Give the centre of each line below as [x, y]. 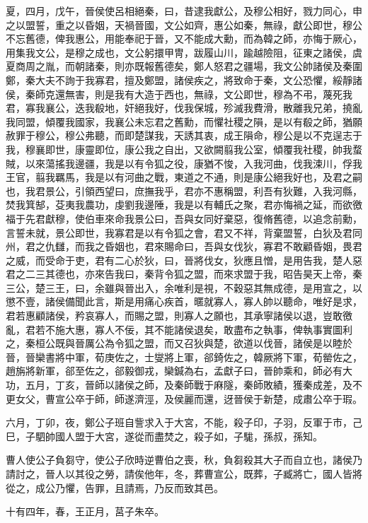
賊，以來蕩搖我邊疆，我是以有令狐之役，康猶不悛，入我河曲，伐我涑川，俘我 [184, 163]
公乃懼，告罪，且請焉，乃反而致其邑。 [134, 487]
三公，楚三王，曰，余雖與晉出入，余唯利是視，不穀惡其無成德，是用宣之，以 [184, 287]
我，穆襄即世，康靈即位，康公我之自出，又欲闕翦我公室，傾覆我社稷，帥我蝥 [184, 149]
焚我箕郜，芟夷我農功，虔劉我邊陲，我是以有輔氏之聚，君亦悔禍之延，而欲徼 [184, 205]
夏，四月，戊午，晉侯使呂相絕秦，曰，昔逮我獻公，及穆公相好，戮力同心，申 [184, 11]
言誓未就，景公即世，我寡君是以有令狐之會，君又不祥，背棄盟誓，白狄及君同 [184, 232]
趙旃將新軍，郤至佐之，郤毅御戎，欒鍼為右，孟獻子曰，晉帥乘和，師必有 [174, 371]
